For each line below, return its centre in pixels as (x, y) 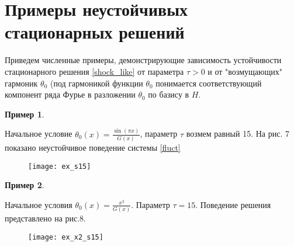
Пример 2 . (25, 185)
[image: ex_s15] (60, 166)
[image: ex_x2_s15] (66, 237)
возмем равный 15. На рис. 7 (238, 134)
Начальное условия (39, 204)
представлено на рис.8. (45, 218)
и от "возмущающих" (245, 71)
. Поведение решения (233, 204)
